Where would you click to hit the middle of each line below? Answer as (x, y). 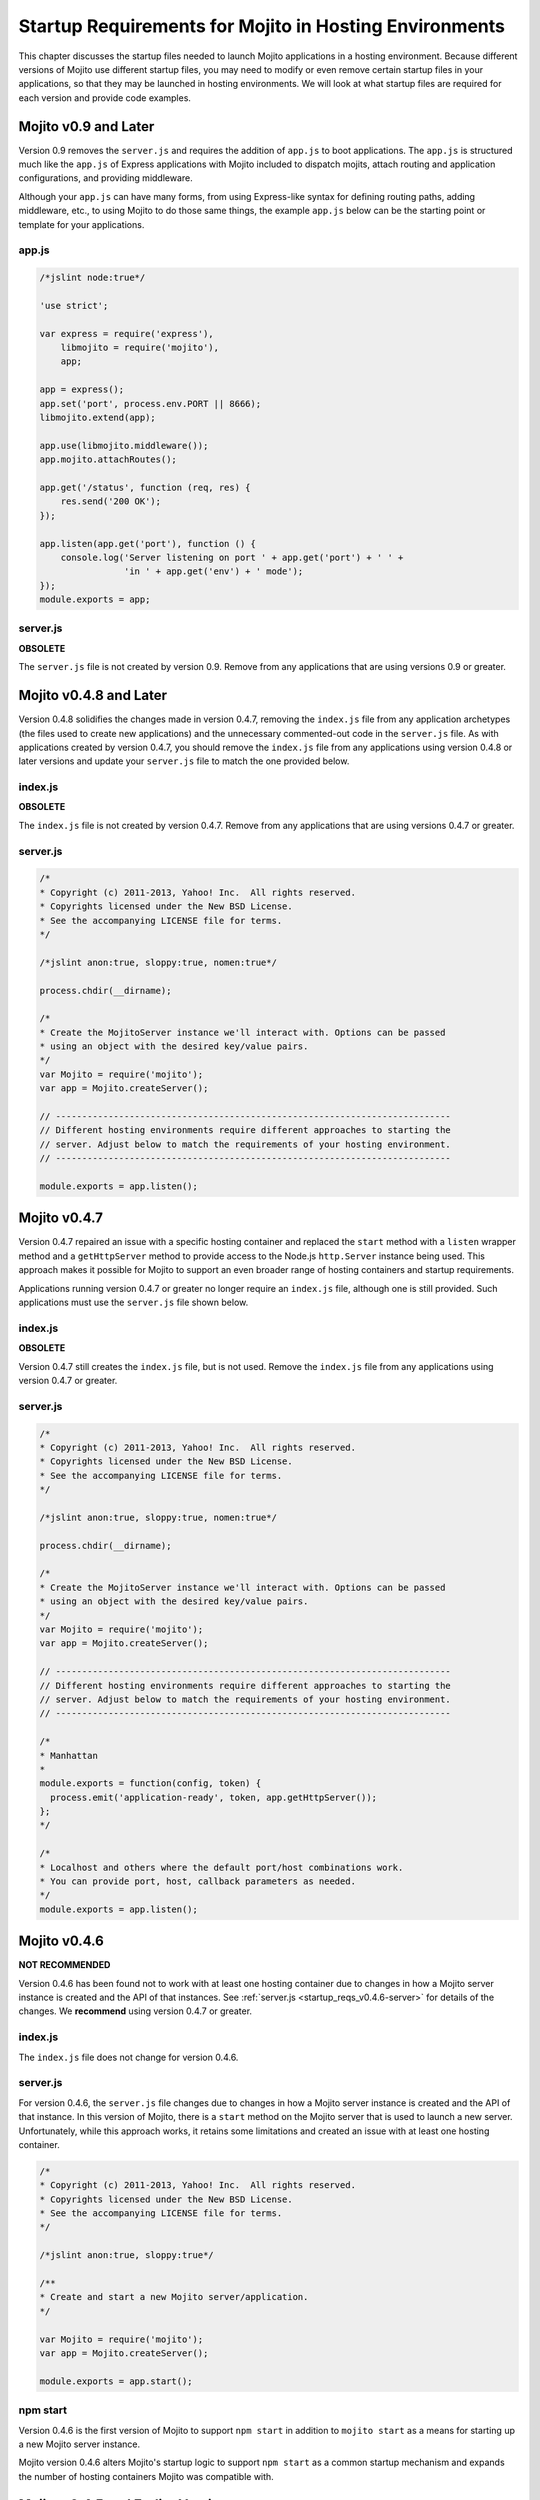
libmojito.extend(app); (98, 418)
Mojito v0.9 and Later (86, 126)
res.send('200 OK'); (111, 501)
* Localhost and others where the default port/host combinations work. (221, 1867)
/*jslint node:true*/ (92, 278)
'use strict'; (74, 305)
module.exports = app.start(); (116, 2381)
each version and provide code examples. (105, 97)
